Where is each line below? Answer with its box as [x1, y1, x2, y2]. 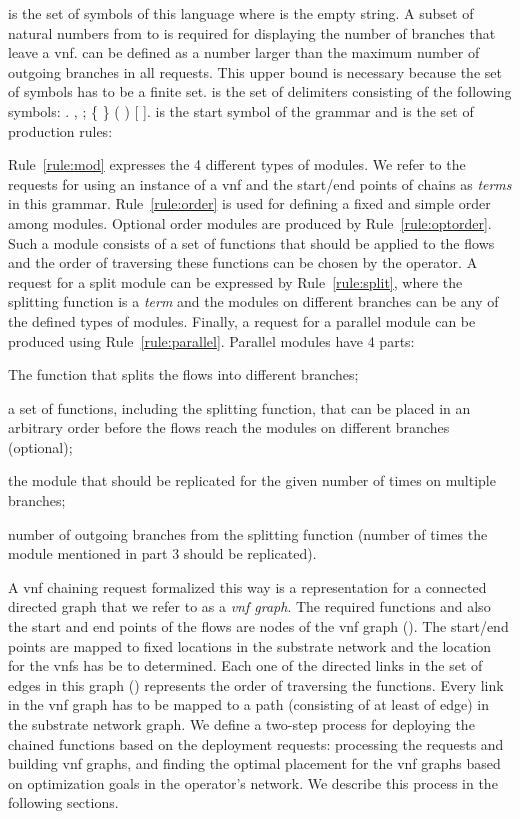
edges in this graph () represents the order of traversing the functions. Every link [8, 674, 504, 695]
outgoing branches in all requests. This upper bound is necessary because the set [8, 61, 502, 82]
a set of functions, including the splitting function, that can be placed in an [8, 397, 471, 418]
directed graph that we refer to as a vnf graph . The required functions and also [8, 596, 491, 617]
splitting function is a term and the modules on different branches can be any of [8, 291, 499, 312]
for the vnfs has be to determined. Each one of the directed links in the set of [8, 655, 483, 676]
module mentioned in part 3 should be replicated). [8, 543, 317, 564]
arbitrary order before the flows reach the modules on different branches [8, 417, 450, 438]
